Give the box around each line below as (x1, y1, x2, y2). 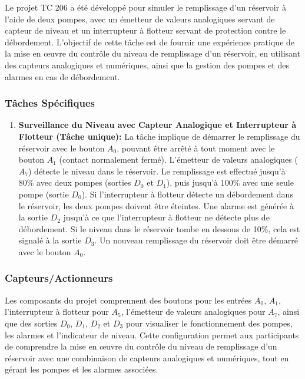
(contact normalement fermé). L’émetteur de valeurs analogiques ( (59, 153, 298, 166)
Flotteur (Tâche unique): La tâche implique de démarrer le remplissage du (18, 130, 300, 142)
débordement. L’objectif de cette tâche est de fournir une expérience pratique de (5, 35, 295, 48)
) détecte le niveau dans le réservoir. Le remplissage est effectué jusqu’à (28, 164, 286, 177)
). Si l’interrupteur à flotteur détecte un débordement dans (81, 187, 293, 200)
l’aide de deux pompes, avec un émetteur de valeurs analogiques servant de (5, 12, 275, 25)
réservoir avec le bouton (18, 141, 105, 154)
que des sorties (5, 317, 58, 329)
